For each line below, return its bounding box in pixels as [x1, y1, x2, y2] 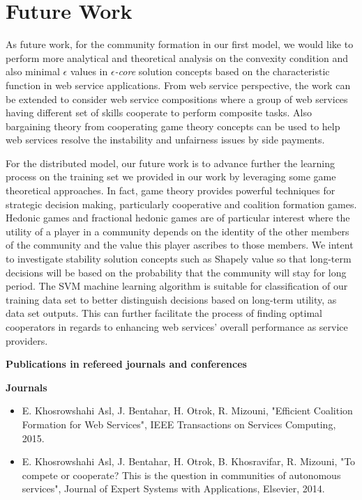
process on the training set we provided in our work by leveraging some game [6, 169, 336, 184]
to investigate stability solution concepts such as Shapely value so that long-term [6, 251, 352, 266]
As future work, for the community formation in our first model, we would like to [6, 37, 354, 52]
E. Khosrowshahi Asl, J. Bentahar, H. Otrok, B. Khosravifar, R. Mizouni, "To [22, 454, 356, 469]
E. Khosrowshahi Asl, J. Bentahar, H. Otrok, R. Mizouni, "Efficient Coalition [22, 403, 353, 418]
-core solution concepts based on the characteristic [114, 64, 330, 79]
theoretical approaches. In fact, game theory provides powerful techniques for [6, 183, 335, 198]
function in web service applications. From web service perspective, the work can [6, 77, 351, 92]
